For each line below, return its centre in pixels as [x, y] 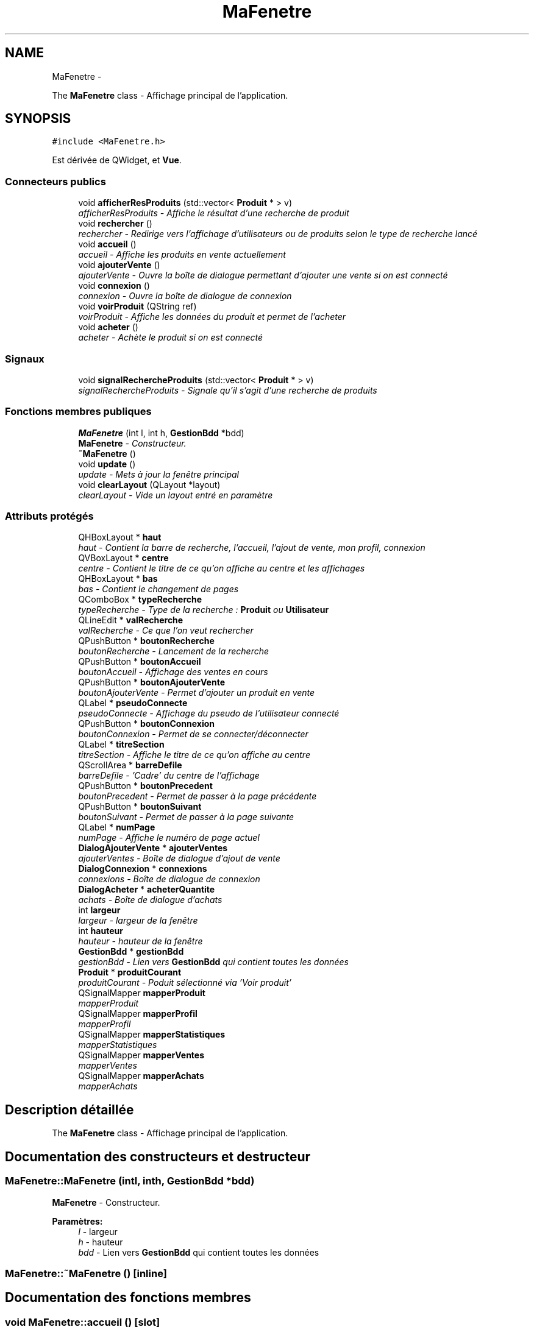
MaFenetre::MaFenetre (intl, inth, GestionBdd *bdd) [130, 1181]
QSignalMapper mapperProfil [138, 1014]
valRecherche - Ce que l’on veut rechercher [166, 631]
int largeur [99, 910]
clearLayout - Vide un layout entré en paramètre [176, 495]
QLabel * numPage [117, 827]
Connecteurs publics [55, 181]
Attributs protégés [49, 516]
